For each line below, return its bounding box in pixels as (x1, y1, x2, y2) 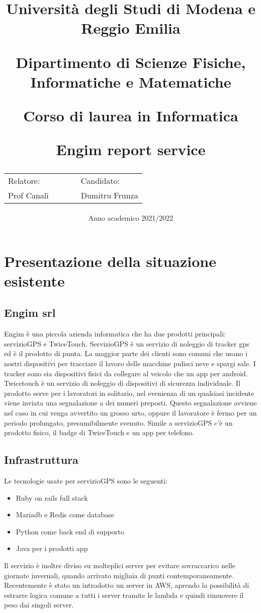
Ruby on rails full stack (16, 492, 88, 503)
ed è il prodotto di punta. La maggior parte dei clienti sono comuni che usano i (4, 348, 247, 359)
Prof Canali (8, 189, 49, 201)
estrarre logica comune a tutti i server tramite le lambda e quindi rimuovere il (4, 589, 244, 600)
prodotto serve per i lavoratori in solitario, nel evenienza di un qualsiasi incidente (4, 387, 254, 398)
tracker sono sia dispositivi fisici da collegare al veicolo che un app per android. (4, 368, 248, 378)
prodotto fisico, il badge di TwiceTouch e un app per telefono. (4, 427, 195, 438)
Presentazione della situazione (4, 250, 216, 271)
